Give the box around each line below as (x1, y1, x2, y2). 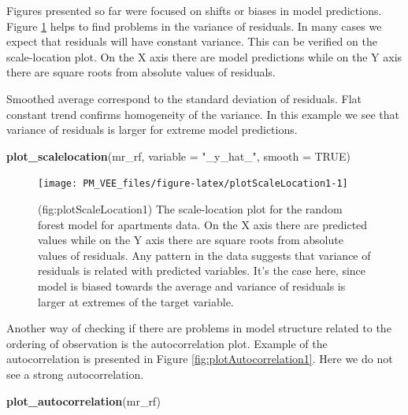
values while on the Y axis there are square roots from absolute (38, 232, 343, 248)
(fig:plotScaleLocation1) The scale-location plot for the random (38, 201, 343, 217)
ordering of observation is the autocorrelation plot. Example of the (6, 335, 328, 351)
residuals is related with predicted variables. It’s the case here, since (38, 262, 366, 279)
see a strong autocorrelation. (6, 365, 144, 382)
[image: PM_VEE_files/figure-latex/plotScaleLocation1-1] (38, 178, 348, 190)
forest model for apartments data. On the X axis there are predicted (38, 216, 368, 232)
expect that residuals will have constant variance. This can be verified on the (6, 33, 377, 50)
